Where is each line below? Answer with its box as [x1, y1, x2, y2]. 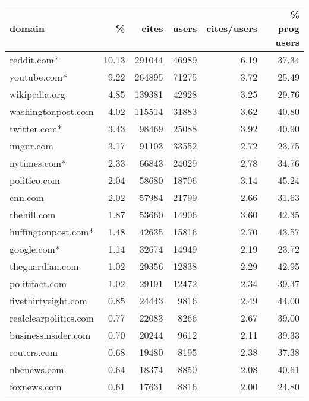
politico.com [10, 173, 60, 187]
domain [10, 21, 45, 35]
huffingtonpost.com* [10, 225, 94, 238]
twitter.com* [10, 122, 62, 135]
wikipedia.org [10, 87, 65, 101]
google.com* [10, 242, 60, 256]
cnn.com [10, 190, 44, 204]
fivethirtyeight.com [10, 294, 87, 307]
